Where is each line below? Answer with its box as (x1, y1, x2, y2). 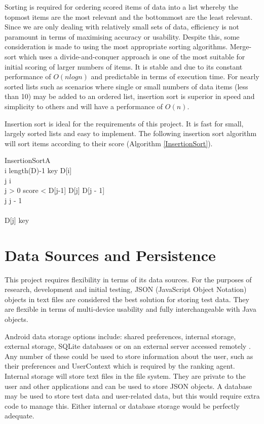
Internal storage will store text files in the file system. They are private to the (5, 370, 246, 381)
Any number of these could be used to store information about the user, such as (5, 350, 253, 361)
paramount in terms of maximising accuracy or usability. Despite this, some (5, 31, 240, 42)
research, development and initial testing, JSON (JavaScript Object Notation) (5, 284, 247, 295)
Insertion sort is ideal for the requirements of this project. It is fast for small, (5, 118, 244, 128)
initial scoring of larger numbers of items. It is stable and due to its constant (5, 61, 243, 72)
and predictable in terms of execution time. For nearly (91, 71, 259, 82)
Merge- (230, 41, 252, 52)
